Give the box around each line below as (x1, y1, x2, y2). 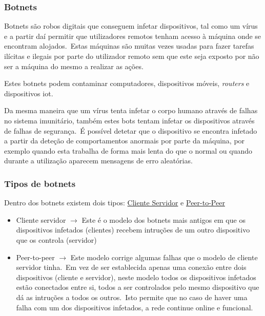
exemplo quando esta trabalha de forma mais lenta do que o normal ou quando (4, 145, 253, 156)
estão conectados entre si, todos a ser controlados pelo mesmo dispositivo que (16, 282, 259, 292)
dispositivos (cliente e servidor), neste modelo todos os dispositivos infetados (16, 271, 256, 282)
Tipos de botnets (4, 177, 76, 189)
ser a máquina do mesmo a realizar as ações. (4, 60, 144, 71)
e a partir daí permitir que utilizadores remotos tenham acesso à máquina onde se (4, 30, 261, 41)
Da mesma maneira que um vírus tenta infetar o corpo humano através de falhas (4, 105, 258, 116)
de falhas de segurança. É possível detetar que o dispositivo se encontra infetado (4, 125, 257, 136)
